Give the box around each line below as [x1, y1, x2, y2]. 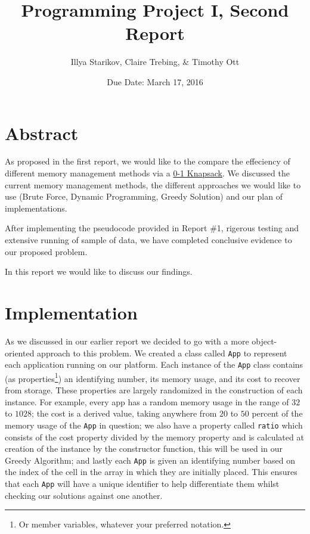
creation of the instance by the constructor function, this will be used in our [5, 442, 283, 455]
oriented [5, 346, 35, 359]
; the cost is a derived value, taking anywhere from [32, 407, 217, 420]
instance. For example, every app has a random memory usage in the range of [5, 395, 289, 408]
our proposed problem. [5, 245, 88, 257]
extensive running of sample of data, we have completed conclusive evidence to [5, 234, 292, 246]
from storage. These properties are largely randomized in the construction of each [5, 384, 303, 396]
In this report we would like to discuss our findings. [5, 265, 193, 278]
